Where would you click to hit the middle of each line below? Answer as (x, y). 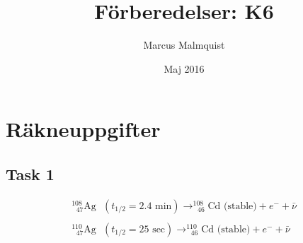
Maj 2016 (184, 68)
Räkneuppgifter (83, 129)
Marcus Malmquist (184, 45)
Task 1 (30, 173)
